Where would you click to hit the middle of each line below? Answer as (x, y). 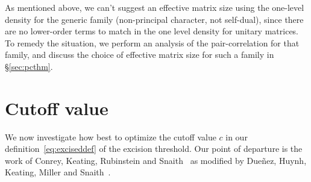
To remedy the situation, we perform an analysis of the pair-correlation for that (152, 42)
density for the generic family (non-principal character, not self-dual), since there (154, 19)
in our (237, 136)
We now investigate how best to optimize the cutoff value (111, 136)
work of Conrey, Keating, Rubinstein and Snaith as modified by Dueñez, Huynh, (156, 160)
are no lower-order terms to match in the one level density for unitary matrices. (152, 31)
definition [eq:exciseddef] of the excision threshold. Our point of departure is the (154, 149)
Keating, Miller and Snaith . (58, 172)
